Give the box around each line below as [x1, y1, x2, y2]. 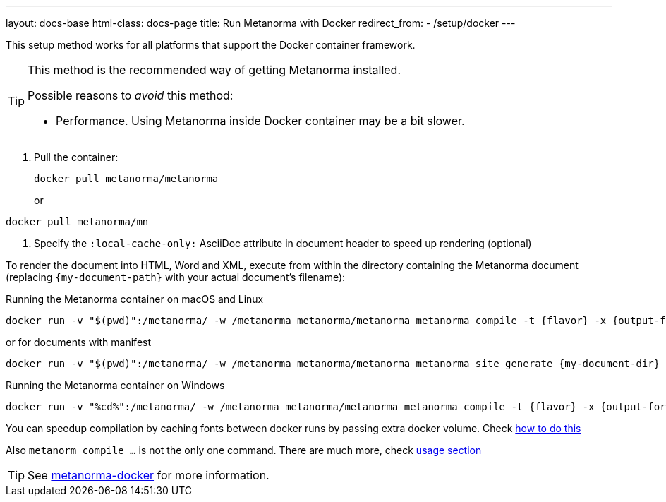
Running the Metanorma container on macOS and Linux [6, 293, 264, 305]
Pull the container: [34, 151, 119, 163]
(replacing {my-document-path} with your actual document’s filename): [6, 271, 346, 283]
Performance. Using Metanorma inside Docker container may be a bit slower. [56, 114, 465, 128]
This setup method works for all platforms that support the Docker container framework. [6, 39, 416, 51]
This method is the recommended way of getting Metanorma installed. [28, 63, 401, 77]
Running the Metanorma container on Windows [6, 379, 225, 391]
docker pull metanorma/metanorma [34, 173, 219, 184]
